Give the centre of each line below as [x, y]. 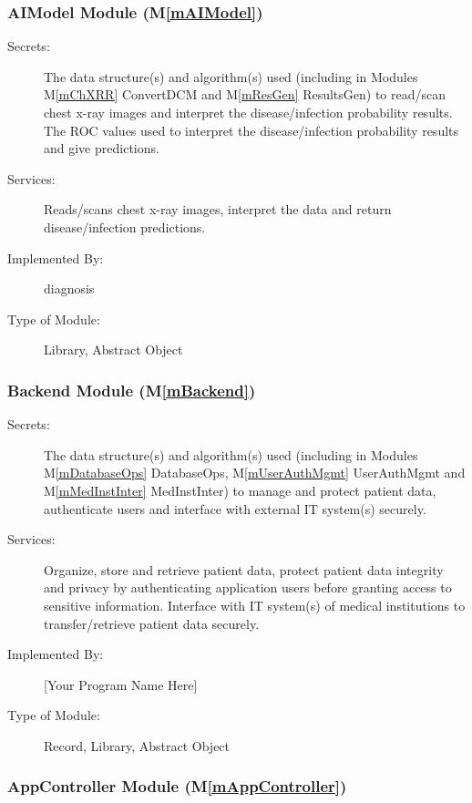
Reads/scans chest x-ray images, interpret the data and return [218, 209]
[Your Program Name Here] [121, 684]
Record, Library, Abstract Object [137, 745]
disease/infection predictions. [125, 226]
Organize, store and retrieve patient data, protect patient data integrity [244, 569]
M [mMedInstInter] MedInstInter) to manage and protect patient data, [240, 490]
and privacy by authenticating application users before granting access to [248, 587]
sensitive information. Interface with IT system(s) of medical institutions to [255, 605]
